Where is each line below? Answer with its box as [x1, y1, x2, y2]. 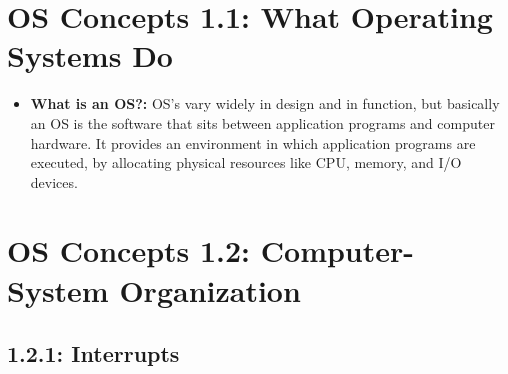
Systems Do [7, 35, 173, 76]
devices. [30, 171, 78, 192]
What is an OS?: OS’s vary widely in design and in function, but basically [30, 93, 500, 114]
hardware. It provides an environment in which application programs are [30, 132, 476, 153]
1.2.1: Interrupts [7, 338, 180, 369]
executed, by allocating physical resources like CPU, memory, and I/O [30, 152, 462, 173]
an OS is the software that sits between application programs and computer [30, 112, 495, 133]
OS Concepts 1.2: [7, 230, 251, 271]
